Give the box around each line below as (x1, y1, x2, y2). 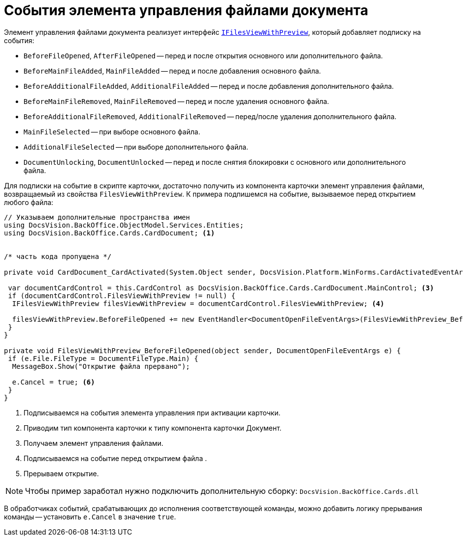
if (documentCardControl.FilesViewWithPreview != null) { (8, 291, 236, 300)
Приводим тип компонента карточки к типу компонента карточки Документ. (24, 423, 282, 432)
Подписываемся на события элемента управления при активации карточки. (24, 408, 281, 417)
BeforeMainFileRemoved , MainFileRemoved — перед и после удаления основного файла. (24, 97, 329, 105)
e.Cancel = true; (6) (12, 378, 95, 386)
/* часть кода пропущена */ (4, 252, 112, 260)
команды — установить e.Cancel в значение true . (4, 512, 176, 521)
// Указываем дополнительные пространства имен (4, 213, 190, 221)
